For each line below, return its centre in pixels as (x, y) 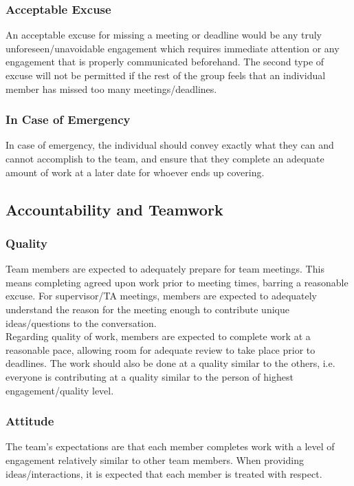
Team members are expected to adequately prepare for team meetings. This (165, 269)
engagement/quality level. (60, 390)
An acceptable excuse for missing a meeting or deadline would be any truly (164, 35)
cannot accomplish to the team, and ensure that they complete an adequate (165, 158)
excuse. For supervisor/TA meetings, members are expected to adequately (162, 296)
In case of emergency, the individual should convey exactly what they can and (170, 145)
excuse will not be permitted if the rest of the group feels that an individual (166, 75)
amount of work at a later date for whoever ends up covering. (135, 172)
